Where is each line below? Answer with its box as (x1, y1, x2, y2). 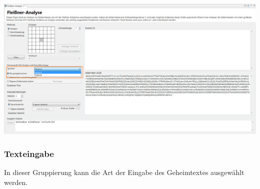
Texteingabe (4, 147, 54, 159)
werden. (4, 176, 28, 187)
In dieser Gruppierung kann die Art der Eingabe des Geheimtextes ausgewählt (4, 167, 244, 177)
